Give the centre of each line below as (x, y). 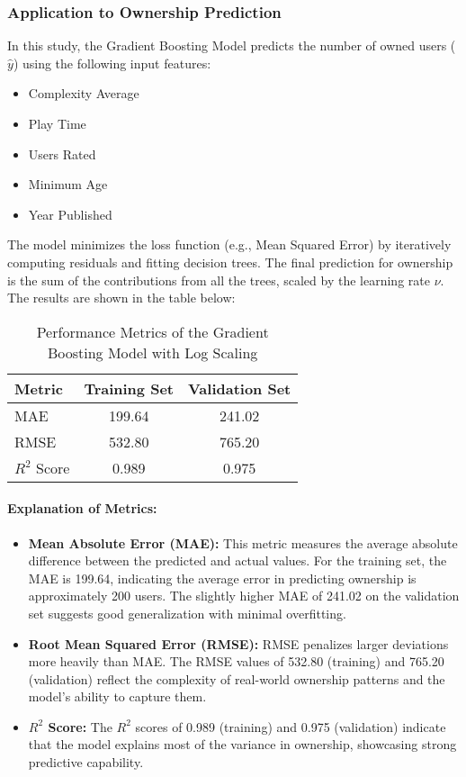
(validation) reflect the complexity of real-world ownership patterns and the (237, 678)
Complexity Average (84, 93)
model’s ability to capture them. (117, 696)
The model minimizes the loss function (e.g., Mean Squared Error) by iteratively (229, 244)
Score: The (80, 726)
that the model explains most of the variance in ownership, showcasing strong (242, 744)
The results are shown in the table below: (121, 298)
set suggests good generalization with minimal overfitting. (187, 613)
